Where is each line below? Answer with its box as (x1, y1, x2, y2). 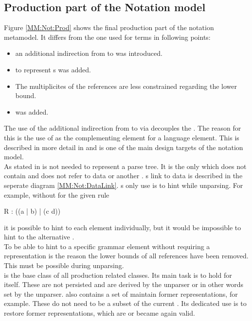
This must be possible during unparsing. (4, 260, 124, 270)
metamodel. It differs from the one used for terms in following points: (4, 32, 211, 42)
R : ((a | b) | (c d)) (4, 206, 61, 216)
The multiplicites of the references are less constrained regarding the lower (15, 81, 237, 91)
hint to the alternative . (4, 232, 74, 242)
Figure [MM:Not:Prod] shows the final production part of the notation (4, 22, 214, 33)
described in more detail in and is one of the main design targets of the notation (4, 142, 243, 152)
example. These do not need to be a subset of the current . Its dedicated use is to (4, 298, 247, 308)
